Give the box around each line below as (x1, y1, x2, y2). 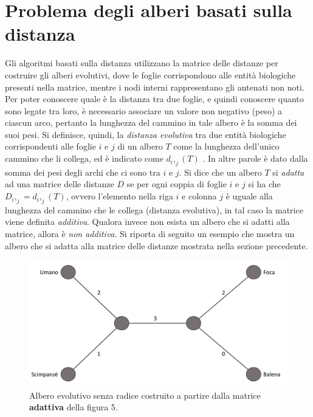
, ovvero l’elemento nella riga (66, 190, 173, 202)
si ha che (248, 177, 281, 190)
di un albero (117, 140, 163, 153)
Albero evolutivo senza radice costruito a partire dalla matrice (29, 388, 261, 401)
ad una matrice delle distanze (5, 177, 114, 190)
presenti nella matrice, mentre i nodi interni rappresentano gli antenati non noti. (5, 80, 304, 93)
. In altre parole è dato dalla (202, 152, 308, 165)
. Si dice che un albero (179, 165, 262, 178)
